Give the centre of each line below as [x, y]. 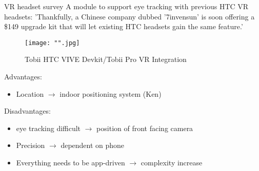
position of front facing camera [145, 128]
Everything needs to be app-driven [71, 162]
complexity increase [172, 162]
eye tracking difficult [48, 128]
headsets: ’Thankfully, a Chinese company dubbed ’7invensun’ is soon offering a [129, 16]
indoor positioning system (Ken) [111, 93]
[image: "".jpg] [52, 43]
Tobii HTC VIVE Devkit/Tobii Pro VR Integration [106, 59]
